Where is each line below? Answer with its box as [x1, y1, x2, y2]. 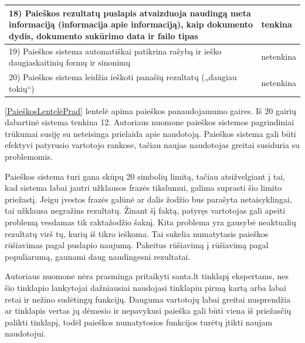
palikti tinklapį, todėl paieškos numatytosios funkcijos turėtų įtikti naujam [5, 315, 273, 328]
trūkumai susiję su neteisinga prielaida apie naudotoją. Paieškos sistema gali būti [5, 127, 296, 139]
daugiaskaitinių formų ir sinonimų [9, 56, 131, 68]
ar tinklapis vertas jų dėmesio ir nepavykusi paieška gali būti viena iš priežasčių [5, 304, 292, 317]
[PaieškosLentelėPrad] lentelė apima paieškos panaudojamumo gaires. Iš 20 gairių [5, 104, 296, 116]
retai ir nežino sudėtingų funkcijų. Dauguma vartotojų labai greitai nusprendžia [5, 293, 291, 305]
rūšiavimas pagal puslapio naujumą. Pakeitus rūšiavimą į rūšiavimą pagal [5, 239, 269, 251]
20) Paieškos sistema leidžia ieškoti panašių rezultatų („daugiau [9, 70, 237, 83]
